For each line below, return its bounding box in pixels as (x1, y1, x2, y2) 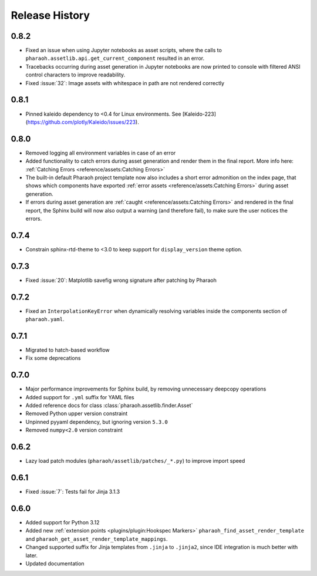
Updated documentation (25, 560, 85, 567)
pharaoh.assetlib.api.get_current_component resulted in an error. (25, 55, 205, 62)
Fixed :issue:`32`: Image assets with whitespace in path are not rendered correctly (25, 79, 225, 86)
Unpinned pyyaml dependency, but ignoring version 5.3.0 (25, 418, 168, 425)
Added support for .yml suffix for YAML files (25, 393, 134, 400)
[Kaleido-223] (182, 110, 217, 117)
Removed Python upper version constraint (25, 410, 128, 417)
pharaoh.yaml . (25, 316, 65, 323)
